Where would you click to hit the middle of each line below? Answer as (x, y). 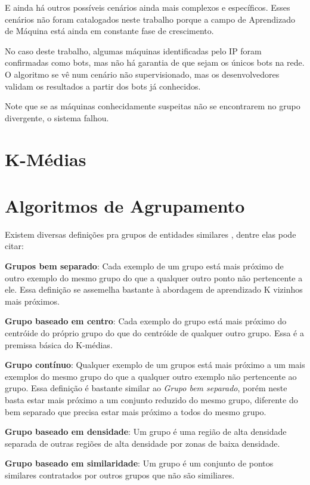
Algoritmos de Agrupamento (125, 205)
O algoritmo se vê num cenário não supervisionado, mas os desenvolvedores (142, 74)
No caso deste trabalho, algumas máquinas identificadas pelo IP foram (133, 50)
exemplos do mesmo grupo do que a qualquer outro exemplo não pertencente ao (151, 376)
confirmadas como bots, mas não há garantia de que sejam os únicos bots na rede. (155, 62)
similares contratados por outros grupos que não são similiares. (120, 475)
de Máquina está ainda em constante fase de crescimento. (109, 31)
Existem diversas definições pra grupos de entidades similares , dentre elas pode (151, 234)
